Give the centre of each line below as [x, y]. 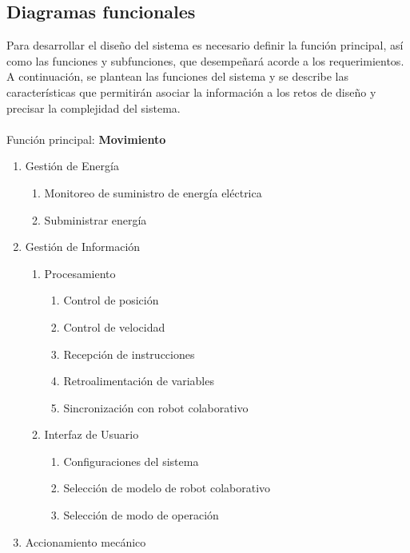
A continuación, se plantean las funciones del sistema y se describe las [177, 76]
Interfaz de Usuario [92, 434]
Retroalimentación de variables [139, 381]
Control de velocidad [114, 326]
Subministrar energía [96, 219]
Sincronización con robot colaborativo [156, 407]
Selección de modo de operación [141, 515]
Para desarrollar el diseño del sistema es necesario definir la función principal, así [205, 45]
